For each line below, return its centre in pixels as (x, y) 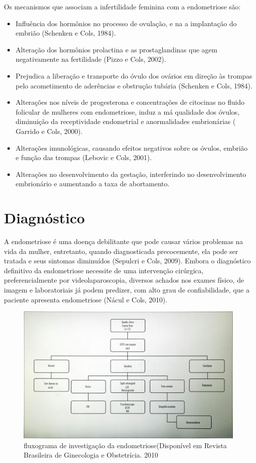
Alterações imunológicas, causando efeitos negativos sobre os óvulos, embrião (131, 147)
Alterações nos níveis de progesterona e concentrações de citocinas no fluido (130, 102)
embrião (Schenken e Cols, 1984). (66, 33)
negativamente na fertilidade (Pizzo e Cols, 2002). (91, 59)
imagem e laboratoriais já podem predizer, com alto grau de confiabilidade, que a (127, 290)
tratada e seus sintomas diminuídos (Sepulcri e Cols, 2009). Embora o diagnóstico (128, 261)
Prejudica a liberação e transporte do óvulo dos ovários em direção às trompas (134, 75)
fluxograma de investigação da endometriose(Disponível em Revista (125, 445)
